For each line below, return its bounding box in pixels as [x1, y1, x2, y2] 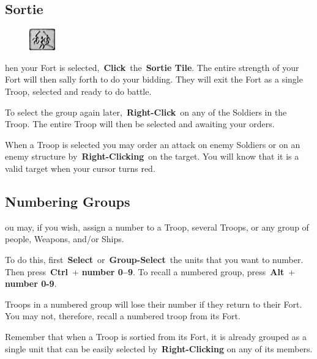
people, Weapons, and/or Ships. [5, 232, 124, 245]
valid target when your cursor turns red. [5, 161, 155, 174]
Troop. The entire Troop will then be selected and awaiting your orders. [5, 117, 275, 130]
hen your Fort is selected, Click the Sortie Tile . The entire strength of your [5, 61, 299, 73]
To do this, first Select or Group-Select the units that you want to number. [5, 253, 304, 265]
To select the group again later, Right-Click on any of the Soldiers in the [5, 105, 287, 118]
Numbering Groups [5, 191, 130, 210]
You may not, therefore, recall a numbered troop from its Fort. [5, 309, 241, 322]
